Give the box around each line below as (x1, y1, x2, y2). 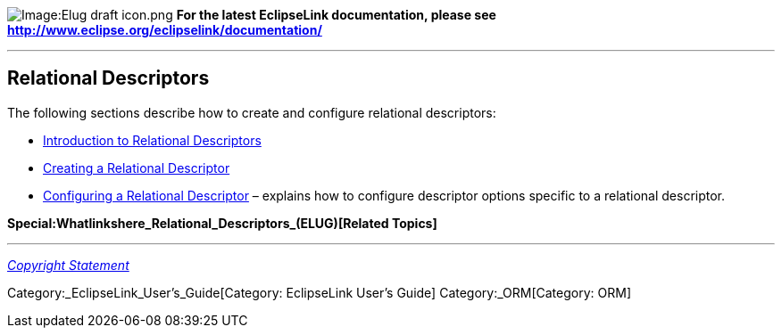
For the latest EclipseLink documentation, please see (176, 7, 496, 22)
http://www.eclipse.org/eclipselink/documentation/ (7, 22, 322, 37)
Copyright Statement (7, 257, 129, 273)
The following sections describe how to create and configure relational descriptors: (7, 104, 496, 120)
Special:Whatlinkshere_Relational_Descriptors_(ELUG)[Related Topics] (7, 215, 437, 231)
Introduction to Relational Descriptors (43, 132, 262, 148)
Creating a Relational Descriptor (43, 159, 230, 176)
